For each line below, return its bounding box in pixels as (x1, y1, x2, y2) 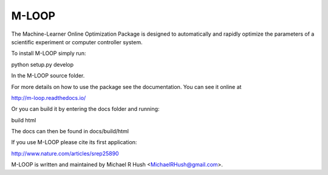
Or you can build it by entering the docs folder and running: (11, 105, 160, 113)
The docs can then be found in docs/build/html (11, 128, 129, 135)
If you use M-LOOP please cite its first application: (11, 139, 137, 146)
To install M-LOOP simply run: (11, 50, 86, 57)
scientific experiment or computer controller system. (11, 38, 143, 45)
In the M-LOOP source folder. (11, 72, 85, 79)
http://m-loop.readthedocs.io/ (11, 94, 86, 101)
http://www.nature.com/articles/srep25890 (11, 150, 119, 157)
